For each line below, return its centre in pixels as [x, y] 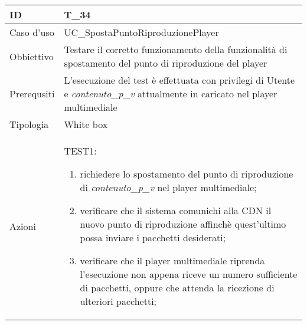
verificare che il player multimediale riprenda [172, 260]
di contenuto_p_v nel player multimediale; [168, 187]
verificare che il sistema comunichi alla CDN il [176, 210]
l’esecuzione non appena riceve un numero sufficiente [189, 274]
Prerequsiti [32, 93]
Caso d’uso [32, 32]
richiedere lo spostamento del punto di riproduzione [187, 174]
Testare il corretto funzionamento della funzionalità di [176, 49]
